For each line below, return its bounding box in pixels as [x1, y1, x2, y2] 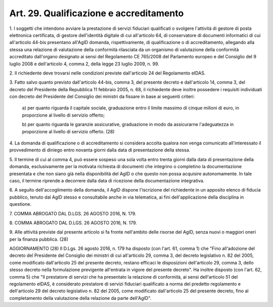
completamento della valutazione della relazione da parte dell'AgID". [9, 295, 152, 301]
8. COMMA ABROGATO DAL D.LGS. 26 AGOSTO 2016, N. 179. [9, 219, 138, 225]
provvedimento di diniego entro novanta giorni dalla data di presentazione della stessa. [9, 147, 191, 153]
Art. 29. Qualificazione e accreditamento [9, 8, 184, 19]
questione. [9, 201, 32, 207]
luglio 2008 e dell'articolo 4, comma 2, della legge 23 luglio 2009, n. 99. [9, 61, 159, 67]
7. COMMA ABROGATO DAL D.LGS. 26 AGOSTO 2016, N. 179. [9, 210, 136, 216]
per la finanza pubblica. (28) [9, 236, 68, 242]
